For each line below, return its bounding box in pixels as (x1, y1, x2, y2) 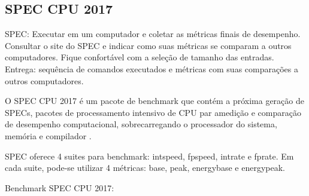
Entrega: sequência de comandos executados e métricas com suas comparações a (5, 62, 298, 75)
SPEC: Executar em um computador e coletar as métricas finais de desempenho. (5, 27, 301, 40)
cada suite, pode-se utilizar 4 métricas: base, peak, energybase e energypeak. (5, 161, 285, 174)
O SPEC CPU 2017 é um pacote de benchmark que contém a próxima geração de (5, 94, 304, 107)
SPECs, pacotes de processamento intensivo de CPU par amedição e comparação (5, 106, 301, 118)
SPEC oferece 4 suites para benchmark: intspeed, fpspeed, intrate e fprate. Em (5, 149, 294, 162)
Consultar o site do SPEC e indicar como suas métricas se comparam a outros (5, 39, 292, 51)
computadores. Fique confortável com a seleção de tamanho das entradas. (5, 51, 274, 63)
